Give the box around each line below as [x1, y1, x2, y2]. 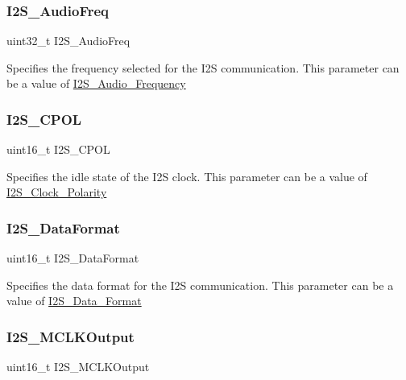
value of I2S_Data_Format [6, 292, 142, 309]
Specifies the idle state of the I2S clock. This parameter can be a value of [6, 167, 367, 184]
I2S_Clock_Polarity [6, 184, 107, 200]
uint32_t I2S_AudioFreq [6, 32, 130, 49]
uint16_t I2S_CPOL [6, 141, 110, 158]
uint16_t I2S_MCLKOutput [6, 358, 150, 375]
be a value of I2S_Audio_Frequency [6, 75, 186, 92]
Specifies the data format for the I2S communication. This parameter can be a [6, 276, 394, 293]
